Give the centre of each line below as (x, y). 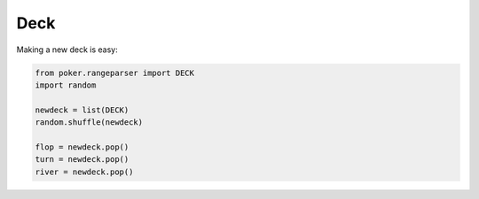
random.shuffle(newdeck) (89, 122)
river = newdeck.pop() (84, 172)
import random (66, 85)
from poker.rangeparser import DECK (115, 73)
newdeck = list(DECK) (82, 110)
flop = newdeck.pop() (82, 147)
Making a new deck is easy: (67, 50)
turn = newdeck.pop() (82, 160)
